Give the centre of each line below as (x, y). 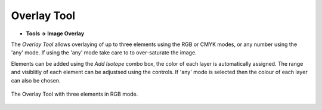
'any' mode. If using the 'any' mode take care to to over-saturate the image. (104, 53)
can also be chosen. (36, 80)
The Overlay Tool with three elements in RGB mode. (75, 94)
